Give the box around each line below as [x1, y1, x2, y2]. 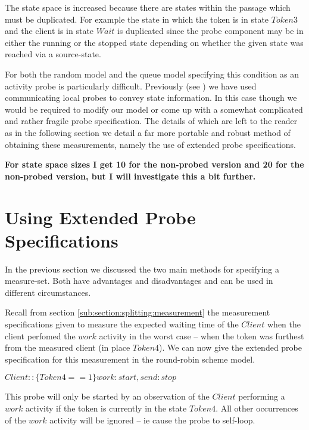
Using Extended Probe [5, 205, 196, 229]
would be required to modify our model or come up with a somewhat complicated [5, 103, 303, 115]
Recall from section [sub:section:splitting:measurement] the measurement [5, 306, 270, 318]
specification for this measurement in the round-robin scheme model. [5, 352, 255, 365]
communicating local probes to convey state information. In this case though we [5, 91, 297, 104]
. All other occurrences [216, 401, 298, 414]
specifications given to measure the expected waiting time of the [5, 318, 239, 330]
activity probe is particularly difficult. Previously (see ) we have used [5, 79, 257, 92]
